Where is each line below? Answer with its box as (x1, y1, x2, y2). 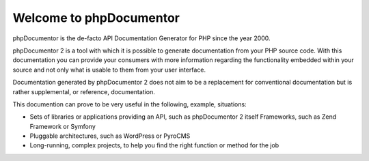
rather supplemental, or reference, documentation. (12, 87, 155, 96)
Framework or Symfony (29, 122, 96, 130)
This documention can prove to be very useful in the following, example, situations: (12, 100, 247, 108)
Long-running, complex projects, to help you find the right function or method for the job (29, 141, 279, 149)
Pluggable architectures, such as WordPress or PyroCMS (29, 132, 191, 140)
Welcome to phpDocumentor (12, 10, 180, 25)
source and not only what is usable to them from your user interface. (12, 65, 206, 74)
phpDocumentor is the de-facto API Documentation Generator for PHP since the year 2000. (12, 34, 271, 42)
